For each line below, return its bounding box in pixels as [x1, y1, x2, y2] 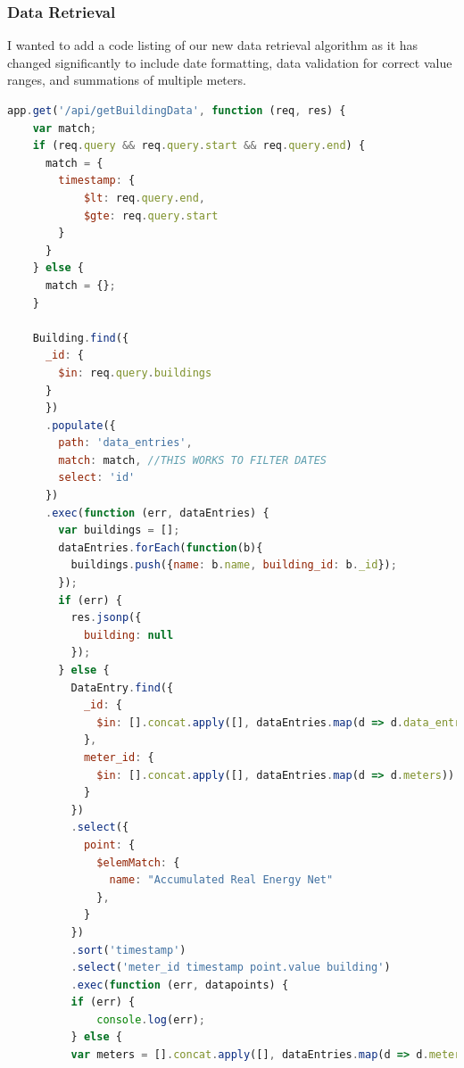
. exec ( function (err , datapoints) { [70, 978, 289, 991]
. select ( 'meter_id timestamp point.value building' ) [70, 961, 391, 974]
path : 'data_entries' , [58, 436, 193, 450]
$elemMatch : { [96, 856, 180, 869]
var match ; [32, 121, 97, 135]
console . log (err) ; [96, 1013, 205, 1026]
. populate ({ [45, 418, 116, 432]
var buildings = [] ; [58, 524, 180, 537]
